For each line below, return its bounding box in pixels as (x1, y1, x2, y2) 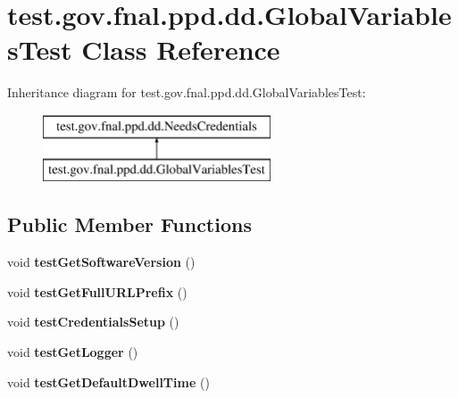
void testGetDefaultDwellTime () (7, 372, 210, 391)
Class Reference (81, 31, 280, 68)
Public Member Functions (7, 211, 252, 238)
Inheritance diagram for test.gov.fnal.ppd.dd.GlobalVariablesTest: (7, 83, 366, 102)
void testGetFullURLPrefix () (7, 282, 187, 301)
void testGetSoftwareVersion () (7, 253, 196, 271)
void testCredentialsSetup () (7, 312, 179, 331)
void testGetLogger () (7, 343, 138, 361)
